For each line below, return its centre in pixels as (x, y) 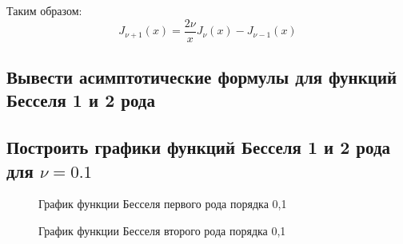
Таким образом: (44, 10)
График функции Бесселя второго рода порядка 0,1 (162, 231)
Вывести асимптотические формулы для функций (202, 77)
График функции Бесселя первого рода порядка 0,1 (163, 204)
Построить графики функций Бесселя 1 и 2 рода (199, 147)
